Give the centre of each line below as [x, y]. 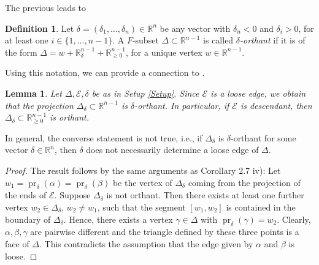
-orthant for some [263, 137]
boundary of [28, 219]
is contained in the [261, 207]
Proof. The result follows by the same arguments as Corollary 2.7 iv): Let [143, 170]
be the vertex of [142, 182]
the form [21, 52]
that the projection [39, 105]
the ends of [26, 195]
